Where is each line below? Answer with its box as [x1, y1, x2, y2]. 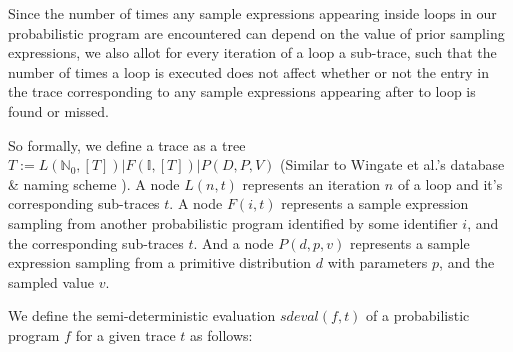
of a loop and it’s [397, 173, 503, 194]
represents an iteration [242, 173, 381, 194]
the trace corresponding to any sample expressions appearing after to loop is [8, 81, 476, 102]
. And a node [193, 232, 274, 253]
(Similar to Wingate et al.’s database [280, 154, 505, 175]
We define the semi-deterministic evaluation [8, 305, 276, 326]
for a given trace [75, 324, 176, 345]
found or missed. [8, 100, 109, 121]
